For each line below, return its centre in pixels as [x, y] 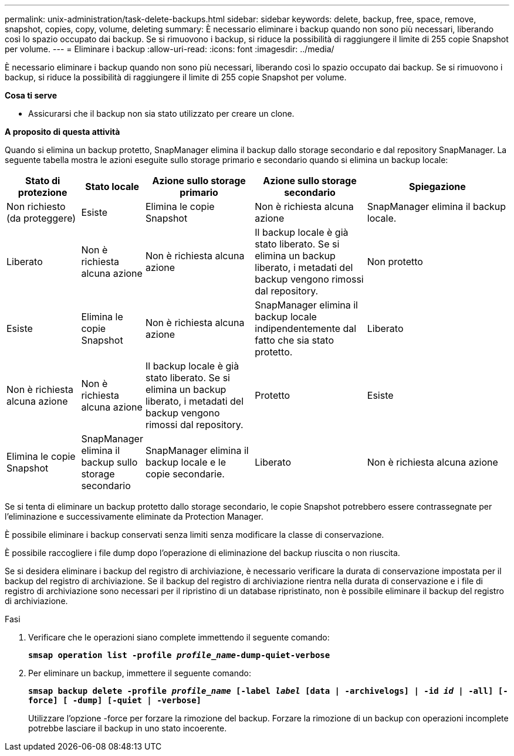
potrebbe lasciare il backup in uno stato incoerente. [128, 728]
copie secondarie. [185, 474]
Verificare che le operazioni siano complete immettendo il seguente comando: [179, 637]
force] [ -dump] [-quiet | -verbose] [115, 700]
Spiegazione [437, 187]
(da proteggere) [41, 218]
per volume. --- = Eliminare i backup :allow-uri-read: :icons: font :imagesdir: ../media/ [170, 49]
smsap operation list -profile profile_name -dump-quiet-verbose [179, 655]
